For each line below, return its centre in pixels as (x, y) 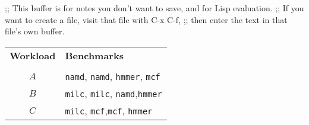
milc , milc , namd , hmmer (113, 93)
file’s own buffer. (35, 31)
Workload (33, 55)
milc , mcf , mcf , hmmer (109, 110)
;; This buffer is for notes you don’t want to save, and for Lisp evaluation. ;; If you (154, 8)
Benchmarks (94, 55)
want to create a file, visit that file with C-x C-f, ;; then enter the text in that (146, 19)
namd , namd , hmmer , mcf (113, 76)
